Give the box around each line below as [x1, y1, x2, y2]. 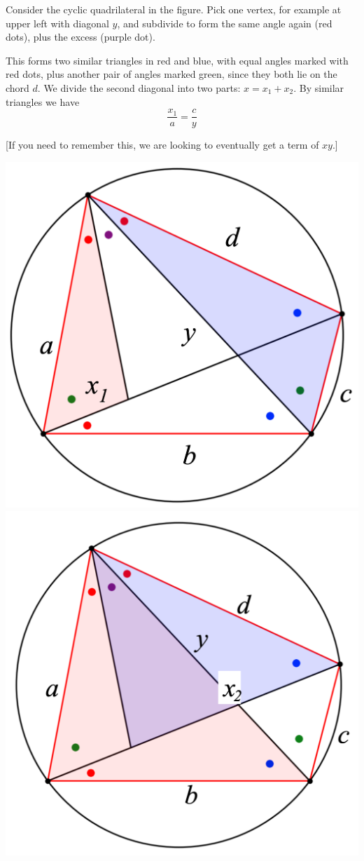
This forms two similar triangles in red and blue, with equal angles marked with [6, 53, 349, 67]
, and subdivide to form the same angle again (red [117, 15, 332, 30]
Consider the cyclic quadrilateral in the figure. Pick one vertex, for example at [6, 2, 342, 16]
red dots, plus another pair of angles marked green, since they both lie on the [6, 67, 337, 81]
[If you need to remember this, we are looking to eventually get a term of [6, 137, 319, 152]
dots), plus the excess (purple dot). [6, 29, 155, 44]
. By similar [293, 80, 344, 95]
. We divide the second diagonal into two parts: [37, 80, 241, 95]
